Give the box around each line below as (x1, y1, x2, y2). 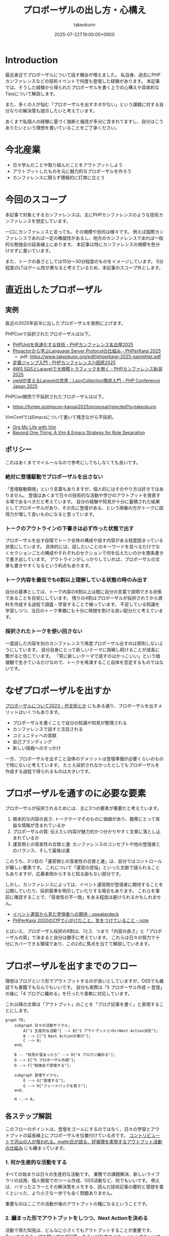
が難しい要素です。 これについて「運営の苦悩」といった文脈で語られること (5, 864, 160, 870)
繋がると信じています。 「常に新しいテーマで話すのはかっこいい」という (5, 653, 156, 659)
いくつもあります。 (22, 709, 62, 715)
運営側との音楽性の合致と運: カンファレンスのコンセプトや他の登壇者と (12, 841, 160, 847)
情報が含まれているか (21, 822, 66, 829)
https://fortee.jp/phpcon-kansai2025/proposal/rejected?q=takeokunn (12, 403, 157, 409)
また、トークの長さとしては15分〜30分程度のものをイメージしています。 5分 (5, 258, 163, 264)
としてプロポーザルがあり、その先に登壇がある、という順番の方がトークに (5, 505, 159, 511)
